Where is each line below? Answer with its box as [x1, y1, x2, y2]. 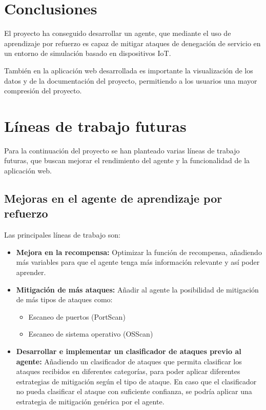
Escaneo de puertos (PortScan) [28, 311, 126, 322]
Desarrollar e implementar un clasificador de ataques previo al [16, 345, 241, 356]
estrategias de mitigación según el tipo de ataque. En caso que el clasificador [16, 376, 257, 386]
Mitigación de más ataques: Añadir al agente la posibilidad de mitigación [16, 284, 259, 295]
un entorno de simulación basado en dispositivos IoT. [4, 48, 171, 58]
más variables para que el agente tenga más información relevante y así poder [16, 257, 260, 267]
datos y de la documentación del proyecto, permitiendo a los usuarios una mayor [4, 75, 257, 86]
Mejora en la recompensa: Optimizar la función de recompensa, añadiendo [16, 246, 262, 257]
